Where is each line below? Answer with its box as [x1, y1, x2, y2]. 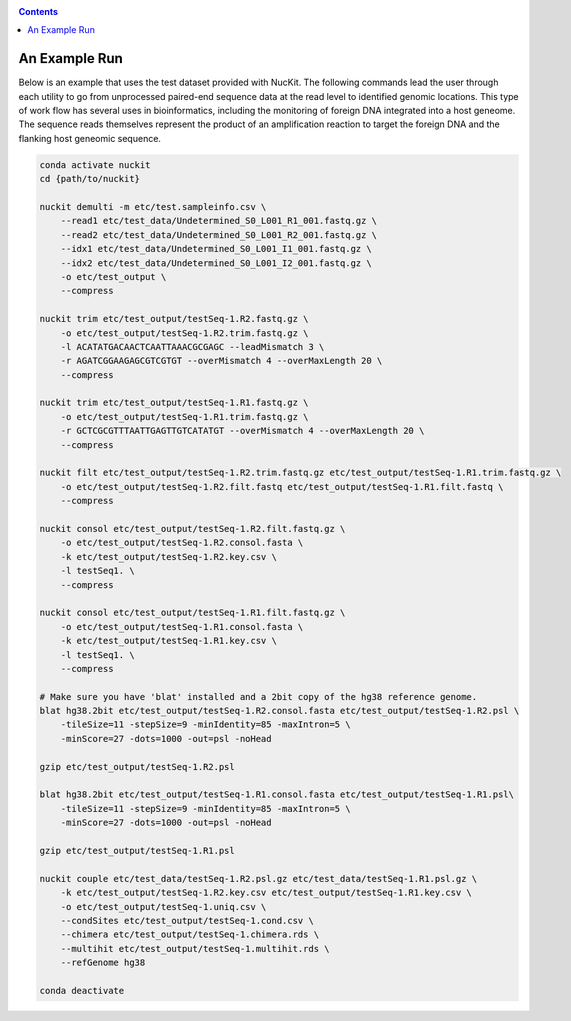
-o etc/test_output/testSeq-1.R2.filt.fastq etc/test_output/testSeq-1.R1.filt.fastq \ [60, 481, 504, 492]
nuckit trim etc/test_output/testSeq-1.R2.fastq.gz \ [39, 313, 309, 325]
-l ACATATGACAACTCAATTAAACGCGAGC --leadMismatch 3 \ [60, 341, 325, 352]
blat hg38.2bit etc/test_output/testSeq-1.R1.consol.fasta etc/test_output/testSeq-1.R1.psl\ [39, 789, 515, 800]
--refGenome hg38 [60, 957, 146, 969]
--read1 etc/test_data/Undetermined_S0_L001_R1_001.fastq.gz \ [60, 215, 378, 227]
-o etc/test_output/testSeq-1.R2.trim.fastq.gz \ [60, 327, 309, 339]
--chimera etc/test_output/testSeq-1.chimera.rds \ [60, 929, 320, 940]
